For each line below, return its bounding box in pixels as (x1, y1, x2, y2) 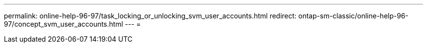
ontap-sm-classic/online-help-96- (298, 12, 408, 20)
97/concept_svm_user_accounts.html (4, 20, 123, 28)
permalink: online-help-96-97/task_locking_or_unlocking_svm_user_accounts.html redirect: (4, 12, 297, 20)
